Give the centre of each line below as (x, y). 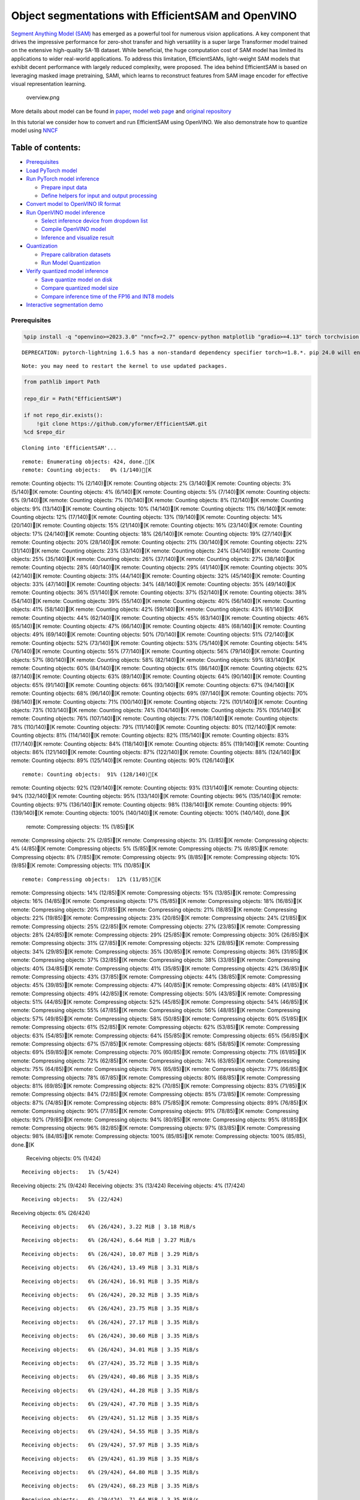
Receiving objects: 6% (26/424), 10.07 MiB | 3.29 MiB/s (110, 1254)
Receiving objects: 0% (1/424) (64, 1159)
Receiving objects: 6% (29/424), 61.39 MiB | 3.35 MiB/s (110, 1459)
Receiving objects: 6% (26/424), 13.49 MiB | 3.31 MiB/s (110, 1268)
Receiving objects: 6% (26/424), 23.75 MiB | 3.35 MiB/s (110, 1309)
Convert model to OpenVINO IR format (73, 204)
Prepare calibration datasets (76, 254)
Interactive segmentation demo (64, 305)
